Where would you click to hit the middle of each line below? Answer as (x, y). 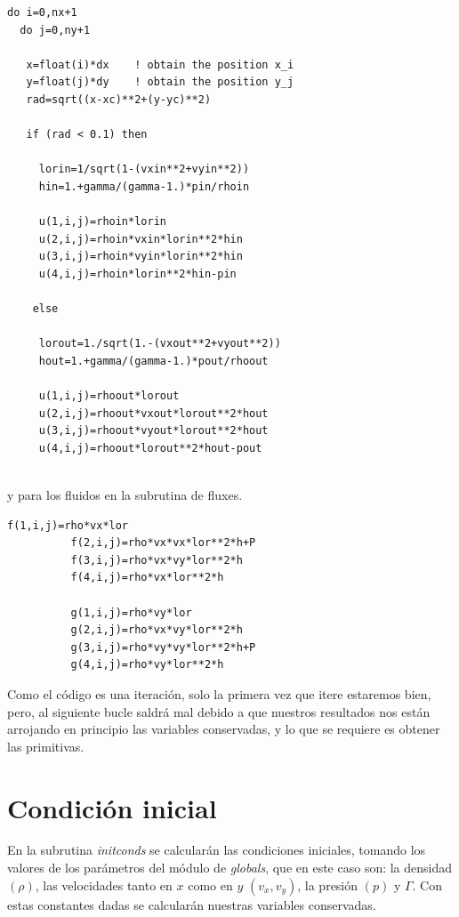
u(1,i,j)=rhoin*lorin (102, 222)
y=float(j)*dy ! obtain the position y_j (160, 82)
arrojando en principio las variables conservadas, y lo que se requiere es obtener (224, 729)
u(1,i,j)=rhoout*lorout (109, 396)
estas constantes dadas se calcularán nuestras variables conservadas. (192, 904)
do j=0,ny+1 (55, 30)
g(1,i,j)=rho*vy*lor (131, 612)
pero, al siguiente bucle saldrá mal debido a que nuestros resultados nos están (219, 711)
